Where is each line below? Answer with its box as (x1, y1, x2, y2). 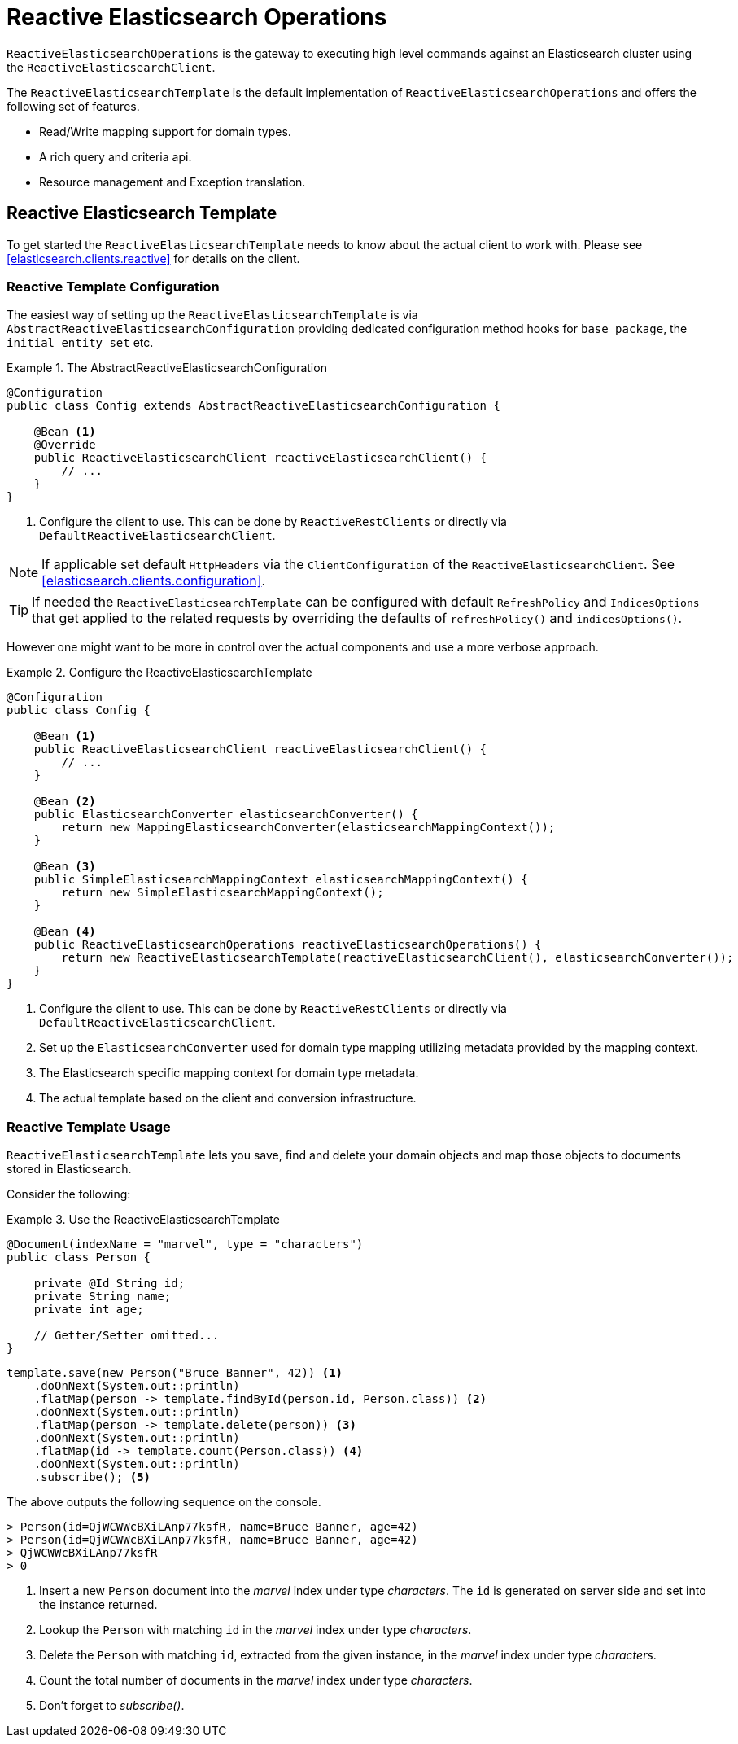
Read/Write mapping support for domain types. (39, 124, 291, 138)
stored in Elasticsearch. (7, 1162, 132, 1177)
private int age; (33, 1303, 144, 1317)
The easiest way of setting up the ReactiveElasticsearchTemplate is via (7, 308, 418, 322)
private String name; (33, 1290, 172, 1304)
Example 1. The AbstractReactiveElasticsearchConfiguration (7, 361, 327, 375)
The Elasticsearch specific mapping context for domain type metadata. (39, 1066, 419, 1080)
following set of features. (7, 99, 140, 113)
